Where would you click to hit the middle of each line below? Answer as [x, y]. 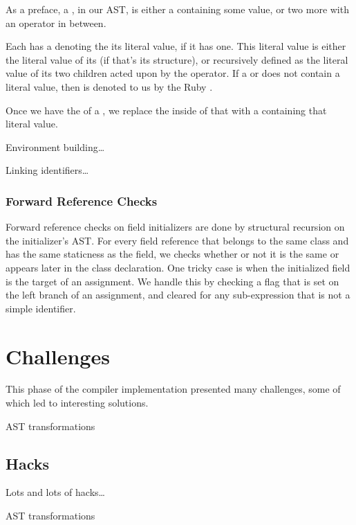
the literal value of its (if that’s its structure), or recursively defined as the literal [177, 59]
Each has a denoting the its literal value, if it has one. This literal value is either [176, 46]
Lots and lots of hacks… [55, 492]
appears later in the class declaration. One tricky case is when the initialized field [178, 267]
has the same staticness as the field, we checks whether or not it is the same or [172, 254]
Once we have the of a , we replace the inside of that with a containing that [166, 110]
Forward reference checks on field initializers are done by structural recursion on [175, 227]
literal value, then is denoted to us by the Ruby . [109, 86]
